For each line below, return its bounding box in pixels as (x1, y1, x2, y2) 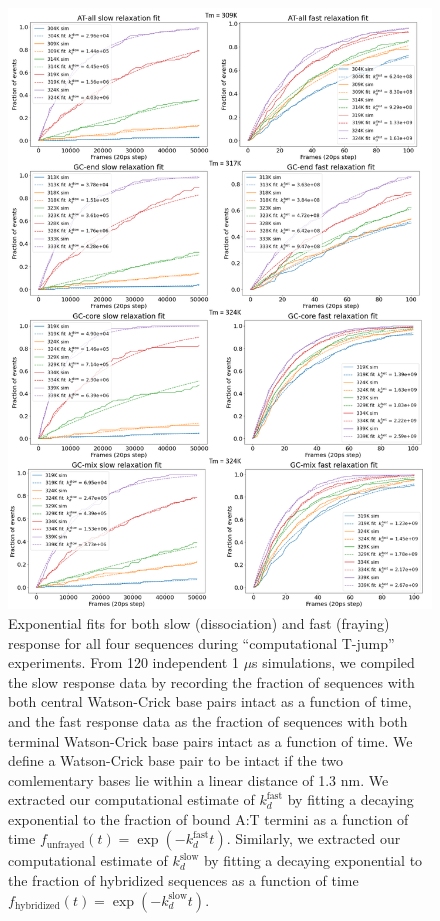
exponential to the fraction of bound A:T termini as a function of (8, 808, 409, 829)
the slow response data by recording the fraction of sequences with (8, 671, 415, 692)
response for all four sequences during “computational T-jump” (8, 632, 395, 653)
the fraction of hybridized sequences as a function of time (8, 870, 359, 891)
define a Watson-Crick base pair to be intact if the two (8, 750, 344, 771)
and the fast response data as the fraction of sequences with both (8, 710, 408, 731)
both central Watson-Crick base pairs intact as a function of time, (8, 691, 412, 712)
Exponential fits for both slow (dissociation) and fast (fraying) (8, 612, 390, 633)
